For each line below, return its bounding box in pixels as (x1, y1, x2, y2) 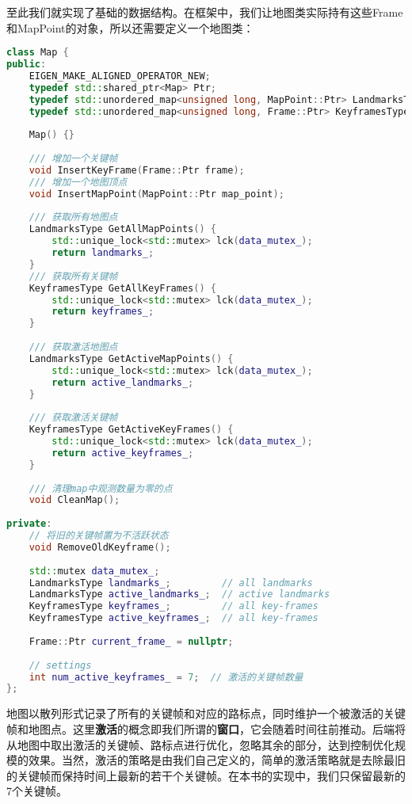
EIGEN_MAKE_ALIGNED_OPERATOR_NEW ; (29, 70, 211, 82)
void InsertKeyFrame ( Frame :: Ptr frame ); (29, 164, 245, 176)
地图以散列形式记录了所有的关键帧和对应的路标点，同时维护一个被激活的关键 (6, 705, 406, 722)
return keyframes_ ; (51, 306, 154, 318)
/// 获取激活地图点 (29, 341, 118, 353)
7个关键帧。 (6, 783, 67, 799)
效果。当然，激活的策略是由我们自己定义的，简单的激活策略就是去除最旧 (28, 752, 406, 768)
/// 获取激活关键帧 (29, 412, 118, 424)
